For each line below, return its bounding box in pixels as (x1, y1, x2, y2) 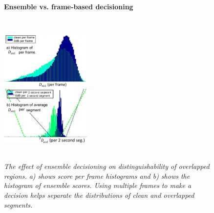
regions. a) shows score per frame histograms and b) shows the (4, 170, 190, 181)
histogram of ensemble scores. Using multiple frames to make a (4, 180, 192, 190)
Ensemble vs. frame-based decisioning (4, 1, 133, 11)
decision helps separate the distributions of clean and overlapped (4, 189, 194, 200)
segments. (4, 199, 33, 210)
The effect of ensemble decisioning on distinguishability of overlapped (4, 161, 210, 171)
